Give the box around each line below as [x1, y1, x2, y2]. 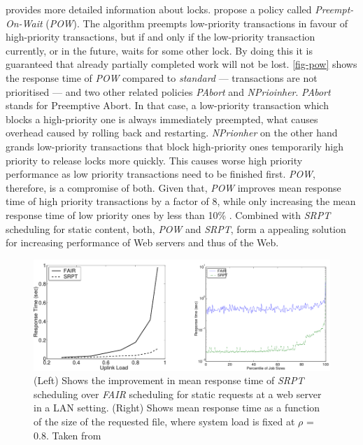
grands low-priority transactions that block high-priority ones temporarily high [6, 139, 343, 153]
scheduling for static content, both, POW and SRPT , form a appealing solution [6, 221, 346, 236]
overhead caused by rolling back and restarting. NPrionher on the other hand [6, 125, 338, 140]
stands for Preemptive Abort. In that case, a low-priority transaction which [6, 98, 329, 113]
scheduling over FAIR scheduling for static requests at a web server [34, 386, 322, 401]
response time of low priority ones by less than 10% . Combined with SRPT [6, 207, 331, 222]
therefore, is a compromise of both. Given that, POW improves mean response [6, 180, 341, 195]
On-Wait [6, 15, 43, 30]
